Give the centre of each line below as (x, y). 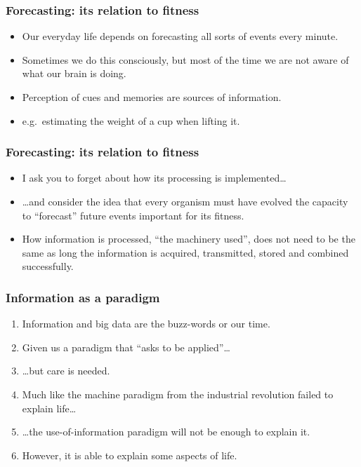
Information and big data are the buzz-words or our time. (146, 324)
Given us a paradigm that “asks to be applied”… (126, 347)
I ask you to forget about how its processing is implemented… (154, 178)
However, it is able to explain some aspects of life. (130, 455)
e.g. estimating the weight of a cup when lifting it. (131, 120)
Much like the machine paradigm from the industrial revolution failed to (178, 394)
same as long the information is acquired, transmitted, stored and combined (185, 252)
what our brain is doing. (74, 73)
